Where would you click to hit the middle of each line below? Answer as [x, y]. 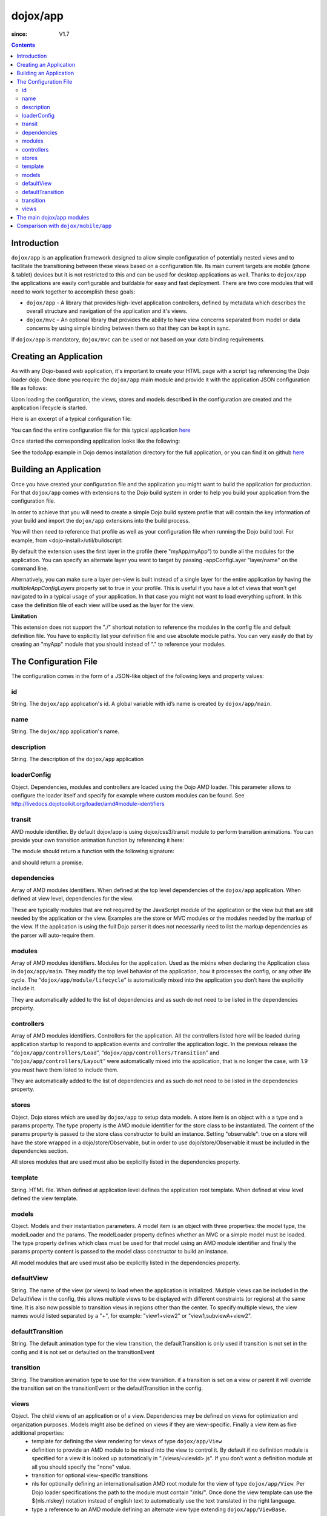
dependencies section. [40, 1151]
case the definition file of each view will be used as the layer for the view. [103, 605]
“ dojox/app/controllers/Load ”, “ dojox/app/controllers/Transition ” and [115, 1053]
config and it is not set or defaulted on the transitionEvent [83, 1352]
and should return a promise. [47, 862]
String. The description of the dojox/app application [78, 759]
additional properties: [38, 1433]
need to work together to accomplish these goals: [73, 292]
